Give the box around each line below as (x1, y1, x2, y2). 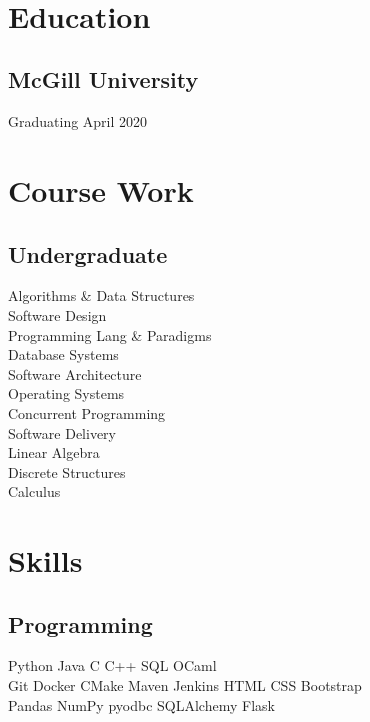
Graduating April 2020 (8, 111, 148, 132)
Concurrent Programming (8, 402, 166, 423)
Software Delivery (8, 422, 116, 443)
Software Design (8, 304, 107, 325)
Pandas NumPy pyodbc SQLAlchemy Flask (8, 694, 275, 715)
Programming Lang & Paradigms (8, 324, 212, 345)
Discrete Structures (8, 461, 126, 482)
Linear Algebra (8, 442, 100, 463)
